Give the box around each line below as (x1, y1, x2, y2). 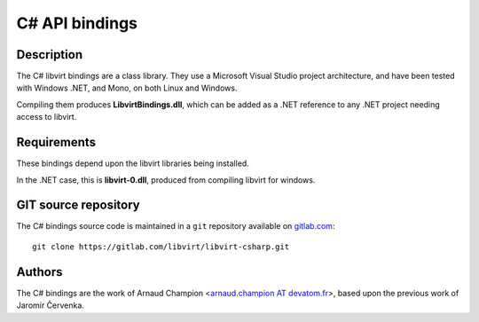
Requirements (16, 135, 97, 150)
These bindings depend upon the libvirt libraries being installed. (16, 158, 250, 169)
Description (16, 47, 83, 62)
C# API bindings (16, 13, 137, 33)
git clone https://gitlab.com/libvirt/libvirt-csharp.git (32, 241, 290, 252)
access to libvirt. (16, 112, 77, 122)
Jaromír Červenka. (16, 300, 84, 310)
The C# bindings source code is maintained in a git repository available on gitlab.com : (16, 221, 335, 232)
